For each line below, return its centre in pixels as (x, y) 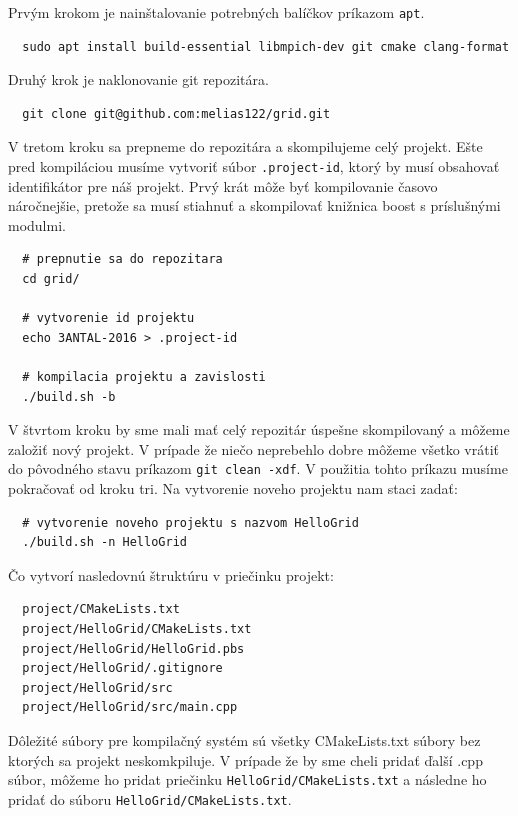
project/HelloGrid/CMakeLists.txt (137, 629)
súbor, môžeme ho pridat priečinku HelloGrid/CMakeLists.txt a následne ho (247, 779)
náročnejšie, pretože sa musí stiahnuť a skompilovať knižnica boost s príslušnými (254, 205)
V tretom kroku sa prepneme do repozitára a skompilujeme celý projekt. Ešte (245, 146)
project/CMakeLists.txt (101, 609)
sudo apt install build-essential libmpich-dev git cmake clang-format (266, 46)
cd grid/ (51, 279)
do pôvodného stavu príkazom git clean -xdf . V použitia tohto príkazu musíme (258, 468)
